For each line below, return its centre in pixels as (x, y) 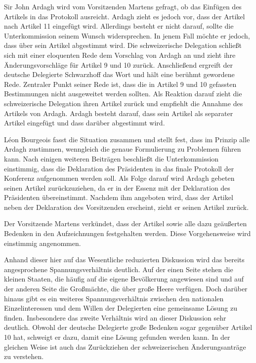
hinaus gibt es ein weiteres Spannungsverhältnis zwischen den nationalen (114, 298)
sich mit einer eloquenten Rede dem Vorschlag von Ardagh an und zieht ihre (120, 55)
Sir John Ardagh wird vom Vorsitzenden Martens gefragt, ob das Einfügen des (123, 6)
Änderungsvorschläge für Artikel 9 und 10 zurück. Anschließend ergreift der (118, 64)
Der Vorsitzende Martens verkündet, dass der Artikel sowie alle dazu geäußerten (126, 223)
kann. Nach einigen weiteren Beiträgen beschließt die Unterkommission (111, 158)
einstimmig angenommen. (43, 243)
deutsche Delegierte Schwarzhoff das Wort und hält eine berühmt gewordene (119, 74)
